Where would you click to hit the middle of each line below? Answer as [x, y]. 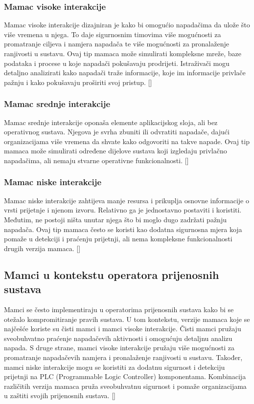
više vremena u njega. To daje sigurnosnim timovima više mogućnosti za [113, 34]
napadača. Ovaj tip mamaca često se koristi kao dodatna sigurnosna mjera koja [123, 229]
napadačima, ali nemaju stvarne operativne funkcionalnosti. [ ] [96, 160]
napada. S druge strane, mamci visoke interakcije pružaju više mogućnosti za [119, 348]
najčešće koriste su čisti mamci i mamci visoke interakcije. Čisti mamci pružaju [123, 329]
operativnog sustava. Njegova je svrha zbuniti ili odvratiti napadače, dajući [117, 132]
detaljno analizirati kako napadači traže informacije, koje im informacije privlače [125, 73]
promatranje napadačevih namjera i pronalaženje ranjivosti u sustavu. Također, [123, 357]
